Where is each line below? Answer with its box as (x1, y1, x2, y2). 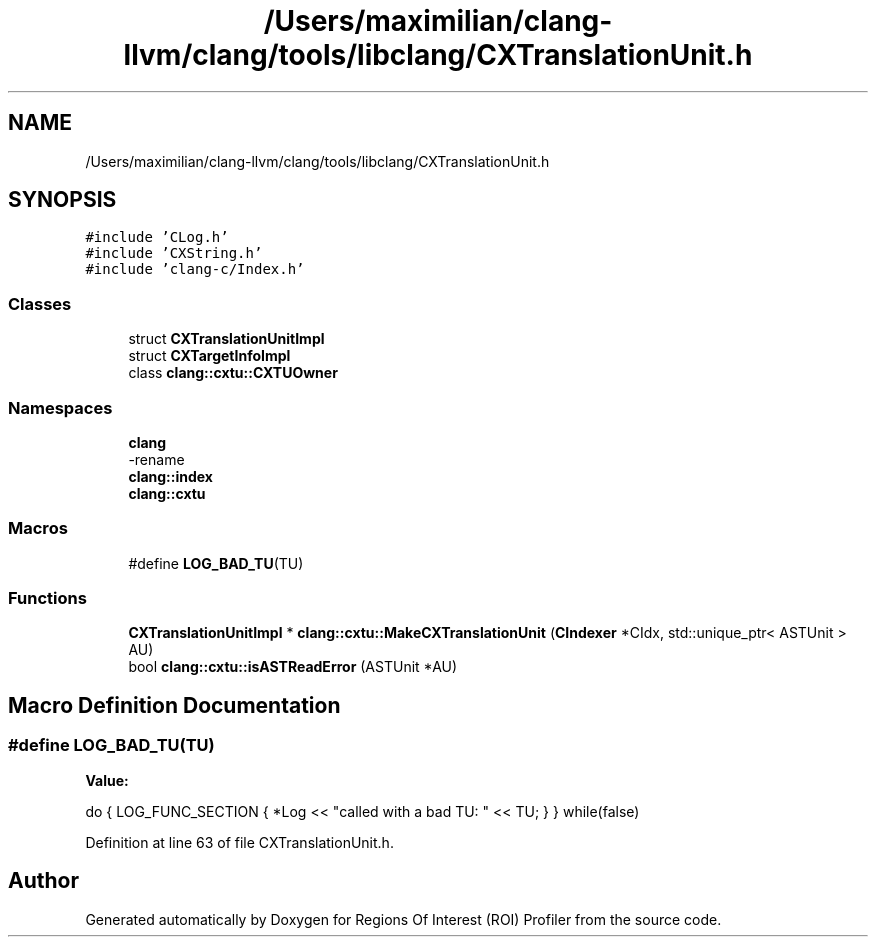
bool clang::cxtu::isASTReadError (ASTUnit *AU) (128, 658, 458, 676)
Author (8, 868, 79, 894)
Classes (8, 293, 72, 314)
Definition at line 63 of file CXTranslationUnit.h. (85, 833, 394, 851)
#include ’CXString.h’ (85, 245, 263, 262)
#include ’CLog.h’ (85, 229, 229, 246)
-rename (128, 450, 185, 468)
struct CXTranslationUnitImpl (128, 330, 325, 348)
